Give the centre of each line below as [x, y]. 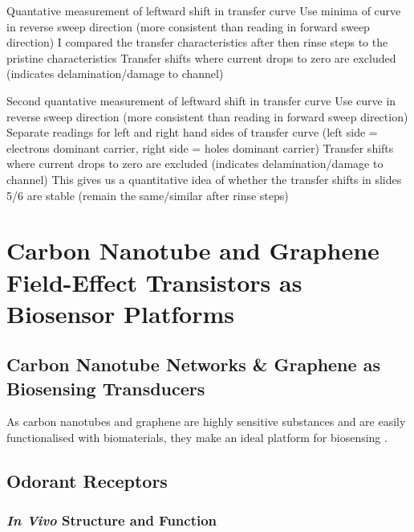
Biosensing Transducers [106, 388]
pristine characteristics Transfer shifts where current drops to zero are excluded [201, 57]
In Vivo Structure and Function [112, 520]
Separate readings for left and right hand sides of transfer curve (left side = [192, 132]
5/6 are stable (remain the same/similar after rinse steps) [148, 195]
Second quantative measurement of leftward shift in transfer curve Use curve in [201, 100]
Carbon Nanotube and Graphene [193, 250]
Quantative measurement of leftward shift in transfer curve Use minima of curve [204, 10]
